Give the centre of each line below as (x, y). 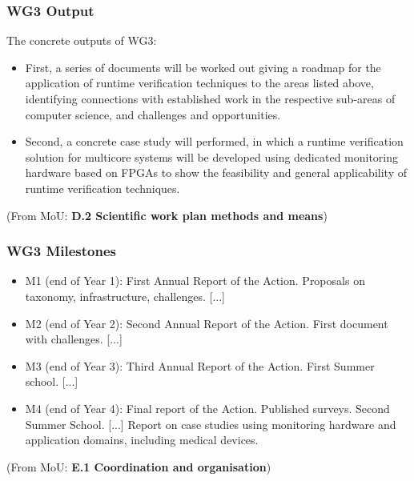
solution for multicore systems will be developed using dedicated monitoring (212, 156)
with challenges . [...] (74, 339)
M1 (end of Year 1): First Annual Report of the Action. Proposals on (195, 281)
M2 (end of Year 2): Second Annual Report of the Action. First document (207, 323)
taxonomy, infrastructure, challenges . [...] (125, 296)
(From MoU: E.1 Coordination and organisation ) (139, 466)
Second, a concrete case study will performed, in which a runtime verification (214, 141)
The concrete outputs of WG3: (82, 40)
